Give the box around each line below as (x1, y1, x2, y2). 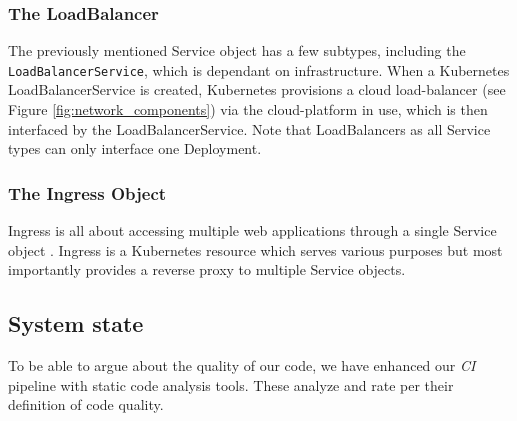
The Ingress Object (8, 180, 167, 205)
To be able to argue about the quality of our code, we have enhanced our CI (8, 355, 476, 376)
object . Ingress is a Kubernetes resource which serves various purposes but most (8, 239, 503, 260)
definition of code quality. (8, 394, 164, 415)
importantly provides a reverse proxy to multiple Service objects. (8, 259, 406, 280)
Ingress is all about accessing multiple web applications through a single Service (8, 220, 497, 241)
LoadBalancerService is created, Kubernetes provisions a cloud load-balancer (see (8, 79, 506, 100)
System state (8, 308, 144, 339)
